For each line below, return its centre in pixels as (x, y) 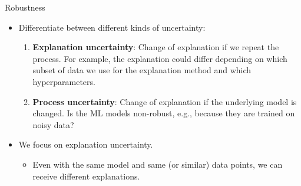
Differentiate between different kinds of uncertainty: (112, 27)
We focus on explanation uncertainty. (86, 144)
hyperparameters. (64, 81)
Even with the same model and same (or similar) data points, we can (158, 164)
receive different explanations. (86, 176)
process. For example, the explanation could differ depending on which (160, 58)
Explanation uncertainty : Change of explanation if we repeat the (156, 47)
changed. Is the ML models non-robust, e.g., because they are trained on (164, 113)
